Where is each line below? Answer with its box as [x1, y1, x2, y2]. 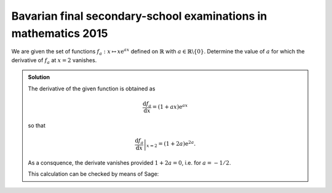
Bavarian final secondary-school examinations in [11, 9, 267, 23]
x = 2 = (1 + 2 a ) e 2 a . [146, 140, 196, 149]
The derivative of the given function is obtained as [28, 85, 156, 92]
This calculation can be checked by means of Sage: [28, 170, 159, 178]
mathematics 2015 [11, 26, 108, 40]
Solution [28, 74, 50, 81]
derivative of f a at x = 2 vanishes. [11, 56, 97, 65]
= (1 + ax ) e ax [152, 102, 188, 111]
